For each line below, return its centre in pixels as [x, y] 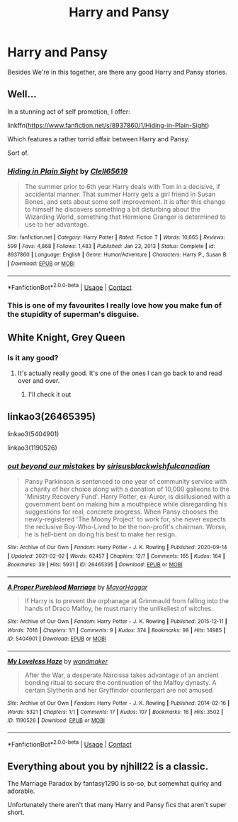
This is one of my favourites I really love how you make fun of [114, 305]
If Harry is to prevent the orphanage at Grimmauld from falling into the [126, 601]
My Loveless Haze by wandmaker [58, 661]
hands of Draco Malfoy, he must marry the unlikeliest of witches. [119, 609]
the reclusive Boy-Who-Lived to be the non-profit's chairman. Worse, [126, 527]
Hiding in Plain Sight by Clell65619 [68, 171]
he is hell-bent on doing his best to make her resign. [101, 534]
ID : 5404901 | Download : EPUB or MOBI [57, 639]
